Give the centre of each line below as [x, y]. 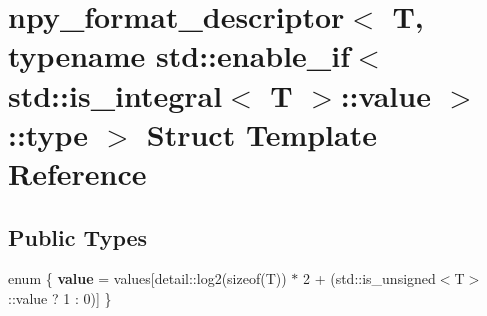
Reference [77, 172]
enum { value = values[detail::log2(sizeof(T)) [147, 278]
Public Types [78, 236]
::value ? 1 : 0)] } [60, 297]
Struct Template [261, 133]
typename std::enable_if [179, 55]
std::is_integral [115, 94]
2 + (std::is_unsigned [369, 278]
